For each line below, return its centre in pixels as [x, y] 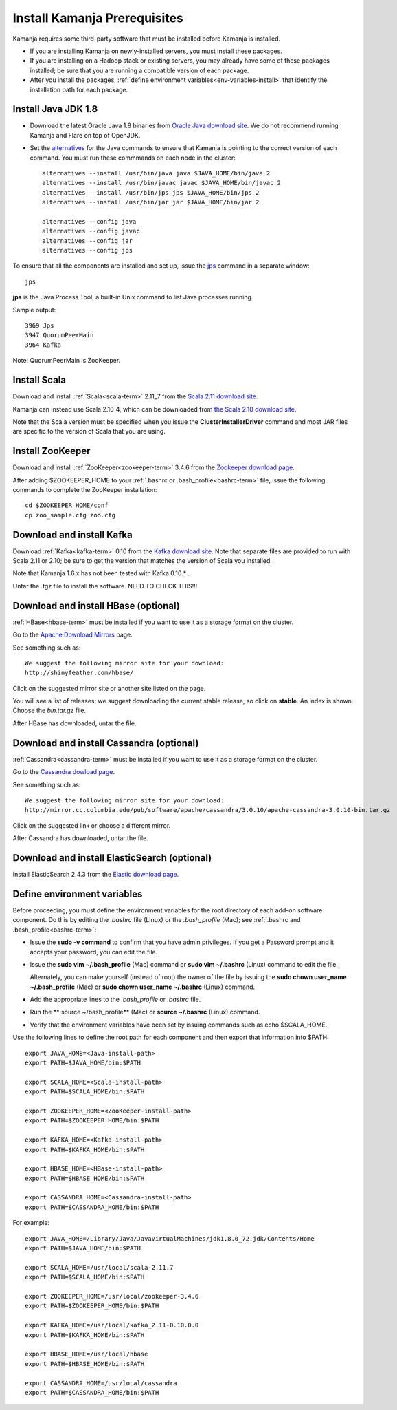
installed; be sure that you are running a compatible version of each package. [139, 70]
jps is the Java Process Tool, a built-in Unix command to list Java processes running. [133, 297]
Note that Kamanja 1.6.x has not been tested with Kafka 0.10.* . [101, 573]
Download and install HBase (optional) [96, 606]
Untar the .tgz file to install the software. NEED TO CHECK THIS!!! [105, 586]
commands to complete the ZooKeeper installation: [85, 489]
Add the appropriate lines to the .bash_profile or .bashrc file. [115, 1000]
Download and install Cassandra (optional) [106, 743]
